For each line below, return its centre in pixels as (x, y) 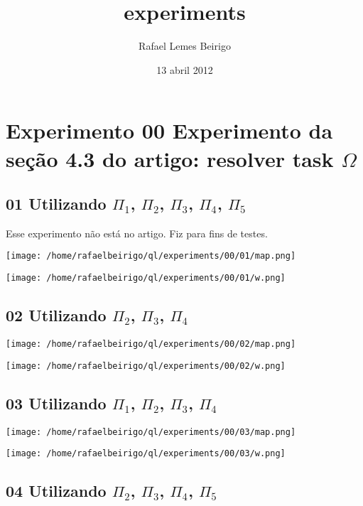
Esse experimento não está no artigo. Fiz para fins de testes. (137, 233)
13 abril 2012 (185, 69)
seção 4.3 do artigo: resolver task (170, 158)
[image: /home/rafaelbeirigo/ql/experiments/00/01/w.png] (146, 278)
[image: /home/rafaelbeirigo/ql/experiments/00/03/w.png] (146, 454)
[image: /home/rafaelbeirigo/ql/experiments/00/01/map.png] (151, 256)
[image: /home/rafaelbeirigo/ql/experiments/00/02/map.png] (151, 344)
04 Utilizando (56, 491)
